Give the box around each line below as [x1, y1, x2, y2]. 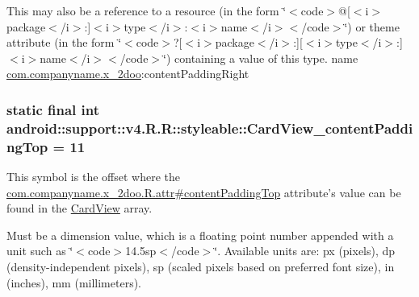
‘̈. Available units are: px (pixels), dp [214, 242, 396, 259]
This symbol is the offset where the [6, 168, 180, 185]
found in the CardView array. [6, 200, 153, 217]
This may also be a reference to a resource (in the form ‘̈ [6, 2, 287, 19]
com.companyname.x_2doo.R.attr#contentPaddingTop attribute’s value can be [6, 184, 401, 200]
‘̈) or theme [344, 18, 400, 35]
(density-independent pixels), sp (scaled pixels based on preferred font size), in [6, 258, 395, 274]
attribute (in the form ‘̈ [6, 34, 122, 51]
